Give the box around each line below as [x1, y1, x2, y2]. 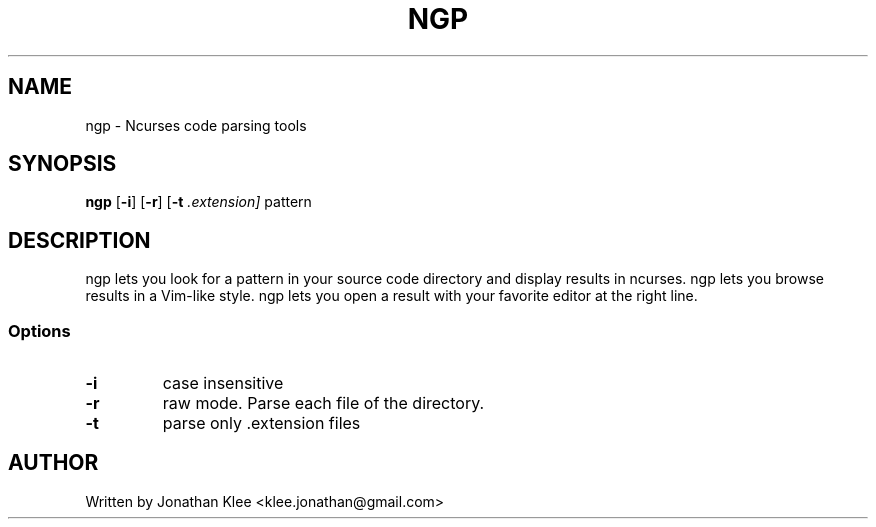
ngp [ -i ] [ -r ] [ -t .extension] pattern [85, 193, 312, 211]
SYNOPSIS [8, 151, 117, 177]
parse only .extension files [162, 413, 361, 434]
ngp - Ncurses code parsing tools [85, 116, 307, 134]
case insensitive [162, 373, 284, 394]
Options [8, 320, 71, 341]
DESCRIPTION [8, 227, 151, 253]
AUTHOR [8, 450, 99, 476]
